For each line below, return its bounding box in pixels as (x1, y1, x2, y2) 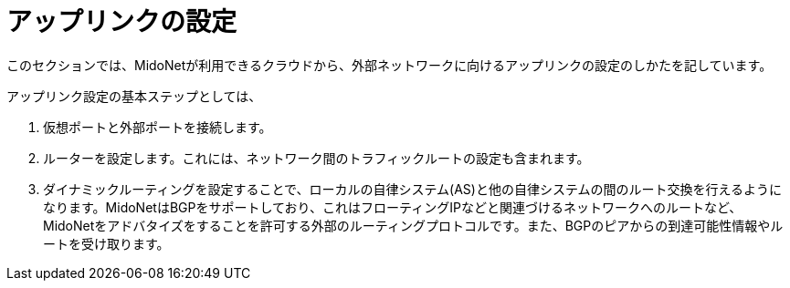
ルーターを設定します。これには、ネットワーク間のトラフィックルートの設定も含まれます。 (43, 149, 590, 166)
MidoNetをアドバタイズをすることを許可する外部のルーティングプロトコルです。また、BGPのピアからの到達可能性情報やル (43, 217, 784, 233)
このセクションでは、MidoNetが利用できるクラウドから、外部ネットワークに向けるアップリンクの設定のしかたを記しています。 (6, 57, 773, 73)
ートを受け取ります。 (43, 235, 170, 252)
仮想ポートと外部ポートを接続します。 (43, 118, 272, 135)
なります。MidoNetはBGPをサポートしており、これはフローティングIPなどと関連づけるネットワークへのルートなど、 (43, 199, 743, 215)
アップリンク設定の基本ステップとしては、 (6, 87, 262, 104)
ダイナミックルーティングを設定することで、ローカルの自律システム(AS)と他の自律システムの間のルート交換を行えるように (43, 180, 783, 197)
